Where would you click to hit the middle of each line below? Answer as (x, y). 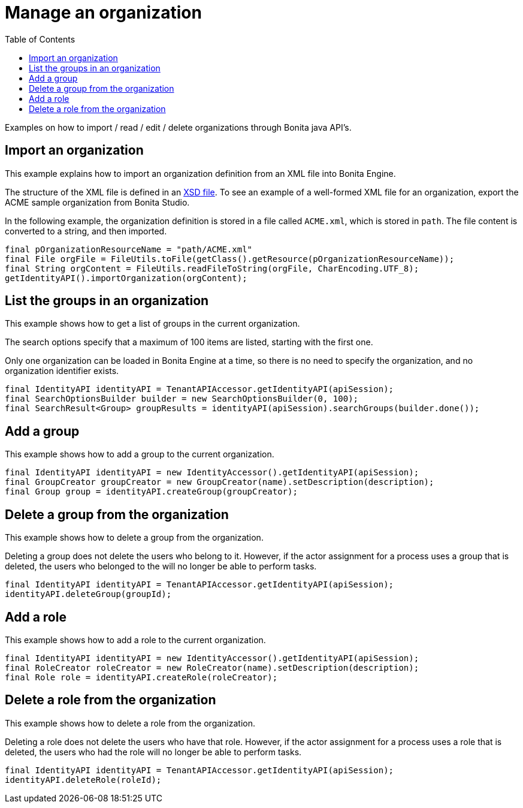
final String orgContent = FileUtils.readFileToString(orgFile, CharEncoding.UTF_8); (212, 268)
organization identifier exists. (62, 371)
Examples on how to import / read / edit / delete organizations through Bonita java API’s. (178, 127)
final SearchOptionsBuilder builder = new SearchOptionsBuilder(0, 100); (182, 399)
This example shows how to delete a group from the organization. (134, 538)
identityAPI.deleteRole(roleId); (83, 780)
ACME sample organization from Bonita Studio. (97, 202)
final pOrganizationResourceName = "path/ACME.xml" (129, 249)
